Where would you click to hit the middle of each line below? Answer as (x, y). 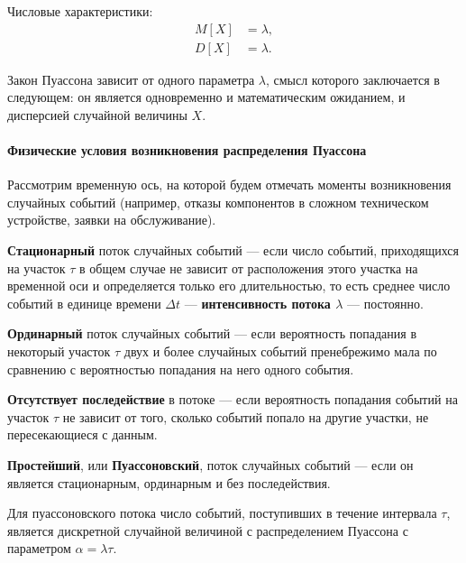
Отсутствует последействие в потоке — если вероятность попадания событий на (233, 399)
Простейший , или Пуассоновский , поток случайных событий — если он (210, 464)
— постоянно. (385, 303)
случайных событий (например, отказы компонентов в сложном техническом (218, 202)
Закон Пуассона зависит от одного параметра (131, 79)
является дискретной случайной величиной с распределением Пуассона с (208, 530)
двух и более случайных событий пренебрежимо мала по (280, 351)
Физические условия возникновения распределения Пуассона (187, 150)
